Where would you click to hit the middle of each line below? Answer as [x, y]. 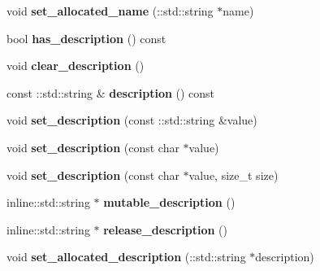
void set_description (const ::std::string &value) [132, 120]
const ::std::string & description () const [111, 92]
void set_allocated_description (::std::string [126, 257]
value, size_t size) [234, 175]
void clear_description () [76, 66]
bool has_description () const [86, 38]
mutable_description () [169, 202]
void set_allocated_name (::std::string [110, 11]
